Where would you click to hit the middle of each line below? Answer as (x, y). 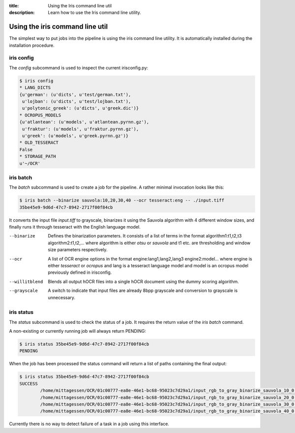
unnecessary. (62, 297)
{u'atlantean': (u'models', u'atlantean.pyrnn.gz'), (84, 122)
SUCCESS (29, 384)
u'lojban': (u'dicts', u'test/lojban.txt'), (77, 101)
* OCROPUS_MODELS (40, 115)
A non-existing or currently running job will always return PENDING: (77, 331)
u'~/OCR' (30, 163)
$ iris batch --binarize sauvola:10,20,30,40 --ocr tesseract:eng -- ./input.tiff (122, 201)
